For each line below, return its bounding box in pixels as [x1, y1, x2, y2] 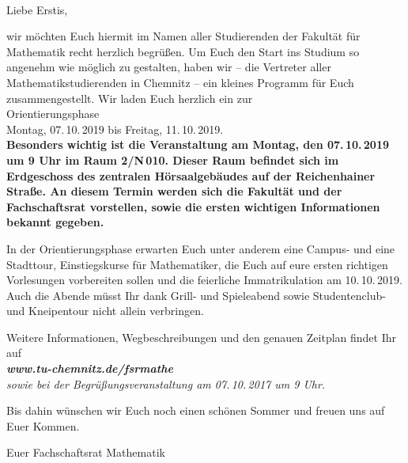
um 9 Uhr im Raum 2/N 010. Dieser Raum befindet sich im [6, 151, 339, 168]
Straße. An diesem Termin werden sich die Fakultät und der [6, 183, 342, 199]
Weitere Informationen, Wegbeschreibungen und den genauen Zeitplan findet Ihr [6, 328, 397, 345]
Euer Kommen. [6, 417, 80, 434]
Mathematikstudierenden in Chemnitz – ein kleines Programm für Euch [6, 74, 354, 90]
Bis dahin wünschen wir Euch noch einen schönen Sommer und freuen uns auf [6, 402, 385, 419]
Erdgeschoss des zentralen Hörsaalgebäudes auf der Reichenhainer [6, 167, 376, 184]
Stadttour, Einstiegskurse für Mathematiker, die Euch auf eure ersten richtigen [6, 256, 388, 272]
